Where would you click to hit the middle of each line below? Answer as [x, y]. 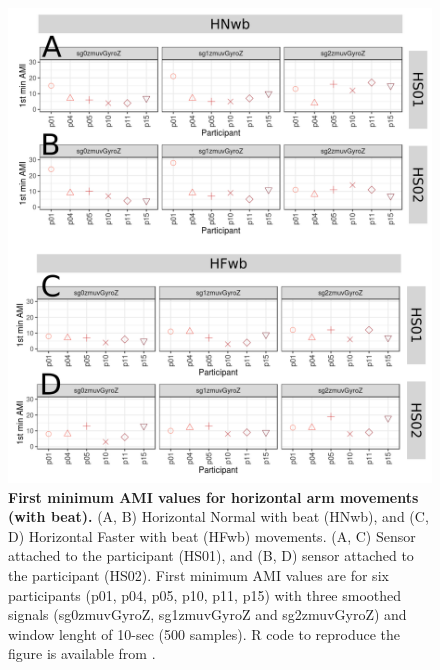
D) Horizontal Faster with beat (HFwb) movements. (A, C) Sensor [212, 535]
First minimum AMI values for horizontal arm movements [213, 496]
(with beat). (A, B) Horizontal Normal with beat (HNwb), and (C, [218, 516]
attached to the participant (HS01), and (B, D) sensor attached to [211, 555]
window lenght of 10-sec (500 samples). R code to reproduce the [204, 633]
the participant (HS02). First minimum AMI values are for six [198, 574]
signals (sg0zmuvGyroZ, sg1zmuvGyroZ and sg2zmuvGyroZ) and [207, 614]
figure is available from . [82, 653]
